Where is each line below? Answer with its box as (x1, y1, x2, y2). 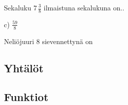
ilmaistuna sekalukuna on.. (43, 2, 125, 12)
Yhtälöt (4, 60, 44, 75)
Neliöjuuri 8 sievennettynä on (4, 36, 93, 46)
